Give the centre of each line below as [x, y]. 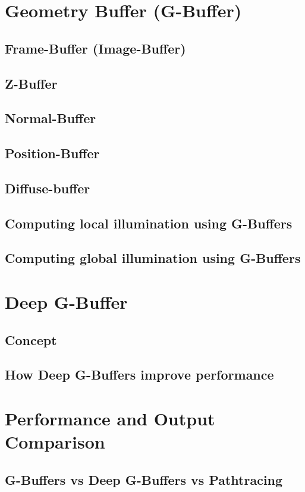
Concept [31, 339]
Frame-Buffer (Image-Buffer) [95, 48]
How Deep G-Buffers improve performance [139, 375]
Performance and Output [110, 418]
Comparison [55, 442]
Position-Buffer [52, 153]
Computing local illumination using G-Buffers [149, 223]
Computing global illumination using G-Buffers [153, 258]
